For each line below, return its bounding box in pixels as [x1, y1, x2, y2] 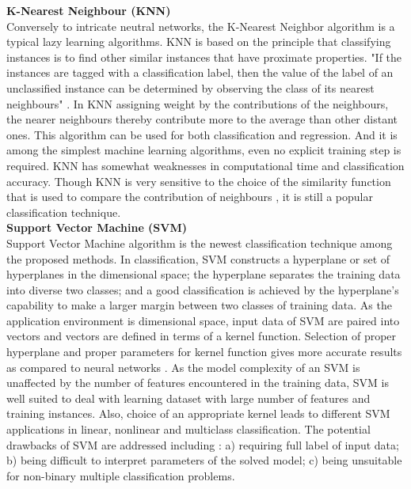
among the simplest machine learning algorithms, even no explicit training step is [6, 142, 401, 158]
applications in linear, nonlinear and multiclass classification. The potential [6, 421, 371, 438]
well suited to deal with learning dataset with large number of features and [6, 389, 371, 406]
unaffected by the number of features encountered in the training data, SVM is [6, 374, 389, 391]
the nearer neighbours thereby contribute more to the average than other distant [6, 111, 398, 127]
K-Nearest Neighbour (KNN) [6, 2, 171, 18]
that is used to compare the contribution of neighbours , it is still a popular [6, 188, 373, 205]
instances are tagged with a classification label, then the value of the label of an [6, 64, 394, 81]
